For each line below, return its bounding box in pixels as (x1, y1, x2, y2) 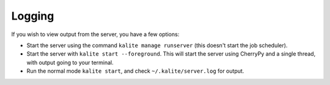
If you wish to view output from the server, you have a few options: (11, 31, 180, 38)
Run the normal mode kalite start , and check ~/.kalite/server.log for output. (26, 67, 244, 75)
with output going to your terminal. (26, 59, 114, 66)
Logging (11, 9, 54, 23)
